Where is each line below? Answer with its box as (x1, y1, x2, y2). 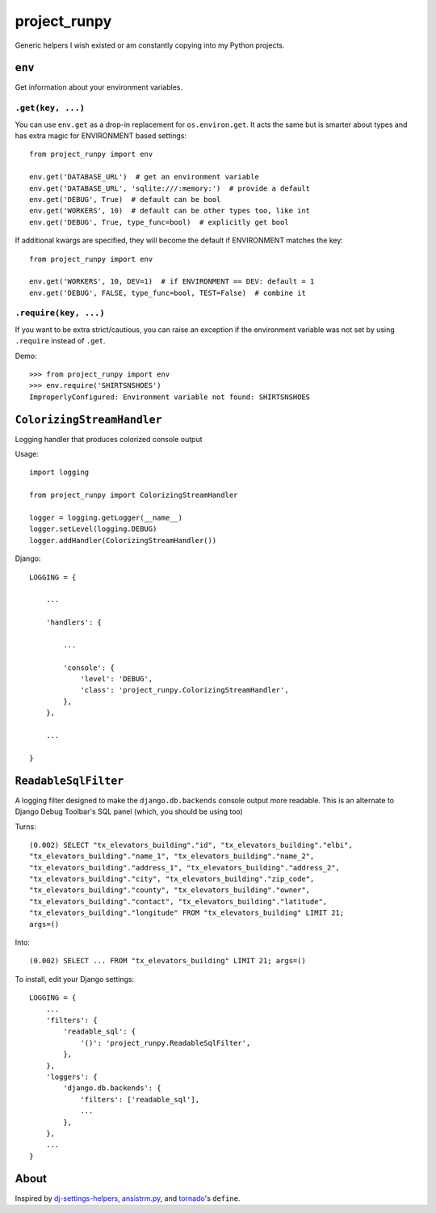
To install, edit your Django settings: (15, 974, 135, 983)
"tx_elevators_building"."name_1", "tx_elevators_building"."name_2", (29, 852, 315, 861)
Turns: (15, 821, 36, 832)
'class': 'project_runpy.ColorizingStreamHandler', (80, 685, 290, 695)
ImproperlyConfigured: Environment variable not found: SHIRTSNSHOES (29, 392, 311, 402)
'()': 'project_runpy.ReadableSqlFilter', (80, 1038, 251, 1047)
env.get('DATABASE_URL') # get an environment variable (29, 172, 260, 182)
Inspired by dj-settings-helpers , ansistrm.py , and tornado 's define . (15, 1193, 241, 1203)
